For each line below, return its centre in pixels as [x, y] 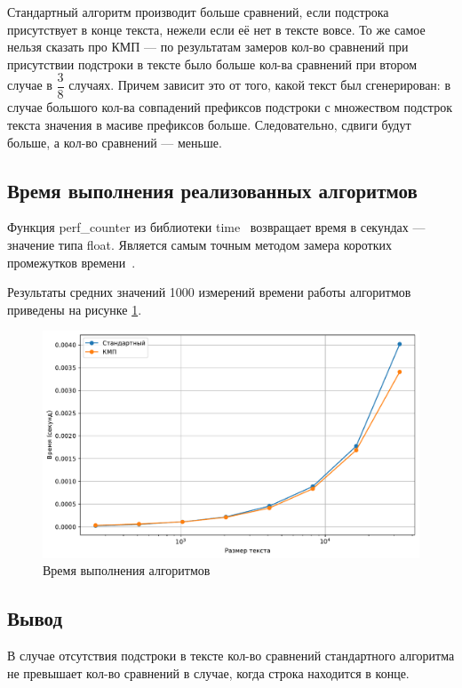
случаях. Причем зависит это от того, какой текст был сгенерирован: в [259, 85]
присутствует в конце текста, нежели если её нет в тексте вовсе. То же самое [216, 29]
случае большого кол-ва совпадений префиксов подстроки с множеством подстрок [230, 107]
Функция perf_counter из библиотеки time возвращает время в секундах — [216, 227]
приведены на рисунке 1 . [75, 309]
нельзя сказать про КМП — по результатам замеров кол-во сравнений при [208, 47]
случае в [30, 85]
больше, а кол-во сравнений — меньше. [115, 142]
